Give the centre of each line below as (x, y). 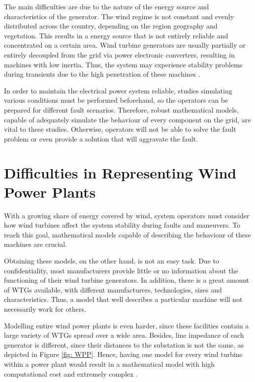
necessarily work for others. (45, 309)
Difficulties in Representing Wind (120, 172)
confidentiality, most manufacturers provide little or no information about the (121, 270)
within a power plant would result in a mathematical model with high (109, 364)
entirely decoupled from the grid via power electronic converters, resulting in (119, 54)
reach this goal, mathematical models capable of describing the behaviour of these (127, 234)
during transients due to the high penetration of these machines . (102, 74)
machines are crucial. (36, 244)
